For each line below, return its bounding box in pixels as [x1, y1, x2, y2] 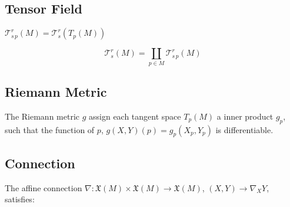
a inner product [216, 110, 274, 122]
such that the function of [5, 123, 95, 135]
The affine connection [5, 181, 82, 194]
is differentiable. [215, 123, 274, 135]
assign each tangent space [89, 110, 181, 122]
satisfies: [5, 193, 35, 205]
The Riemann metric [5, 110, 79, 122]
